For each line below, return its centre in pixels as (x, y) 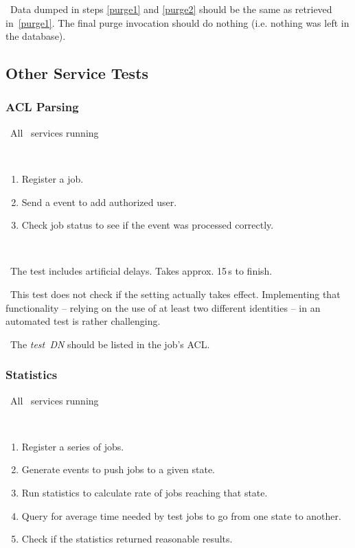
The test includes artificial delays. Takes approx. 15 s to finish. (141, 271)
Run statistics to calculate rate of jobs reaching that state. (145, 492)
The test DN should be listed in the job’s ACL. (110, 344)
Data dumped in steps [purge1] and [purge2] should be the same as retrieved (171, 9)
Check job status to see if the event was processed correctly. (148, 225)
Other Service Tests (77, 73)
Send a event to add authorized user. (99, 202)
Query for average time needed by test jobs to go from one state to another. (181, 515)
